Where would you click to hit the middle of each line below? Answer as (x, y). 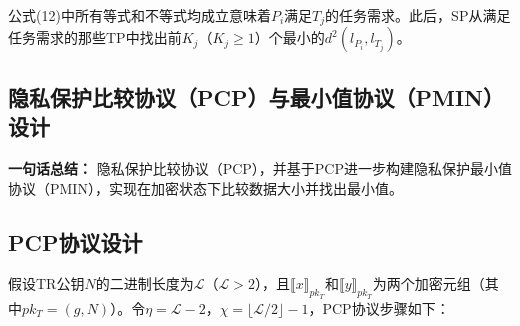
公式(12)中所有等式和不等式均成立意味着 (139, 15)
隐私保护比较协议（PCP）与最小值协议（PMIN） (256, 96)
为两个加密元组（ (428, 283)
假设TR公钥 (46, 283)
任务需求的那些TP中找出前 (95, 37)
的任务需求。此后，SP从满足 (418, 15)
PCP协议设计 (75, 241)
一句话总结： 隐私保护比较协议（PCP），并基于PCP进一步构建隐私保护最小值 (260, 168)
